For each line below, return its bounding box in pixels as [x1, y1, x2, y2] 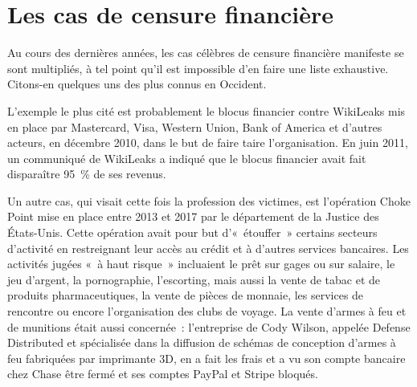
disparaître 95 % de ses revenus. [7, 165, 166, 182]
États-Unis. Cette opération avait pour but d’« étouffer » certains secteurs [7, 224, 378, 241]
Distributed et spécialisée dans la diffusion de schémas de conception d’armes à [7, 334, 396, 351]
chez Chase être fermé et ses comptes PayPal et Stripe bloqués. [7, 365, 318, 382]
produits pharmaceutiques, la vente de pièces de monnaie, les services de [7, 287, 364, 303]
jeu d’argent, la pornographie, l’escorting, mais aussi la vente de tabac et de [7, 271, 381, 287]
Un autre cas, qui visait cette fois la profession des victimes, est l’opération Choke [7, 192, 411, 209]
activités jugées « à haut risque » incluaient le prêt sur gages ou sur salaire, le [7, 255, 395, 272]
